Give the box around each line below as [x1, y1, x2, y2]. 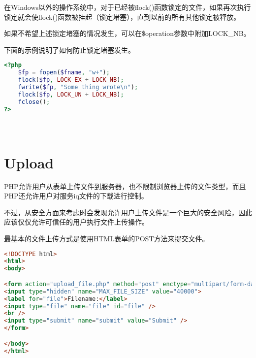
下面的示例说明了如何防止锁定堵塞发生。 [4, 44, 135, 55]
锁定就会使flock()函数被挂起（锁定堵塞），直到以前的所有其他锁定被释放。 [4, 11, 241, 22]
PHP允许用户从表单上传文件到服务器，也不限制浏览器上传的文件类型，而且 [4, 181, 246, 191]
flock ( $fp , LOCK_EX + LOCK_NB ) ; [18, 76, 124, 84]
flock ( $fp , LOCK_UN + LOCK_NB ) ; [18, 91, 124, 98]
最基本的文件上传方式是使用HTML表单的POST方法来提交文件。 [4, 233, 209, 243]
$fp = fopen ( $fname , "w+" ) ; [18, 69, 110, 76]
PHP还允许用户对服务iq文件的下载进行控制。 [4, 191, 148, 201]
